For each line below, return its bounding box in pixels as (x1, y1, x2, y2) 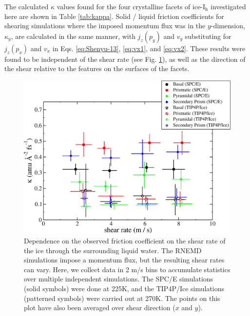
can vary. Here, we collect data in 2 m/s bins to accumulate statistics (24, 264, 231, 274)
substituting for (185, 31, 231, 41)
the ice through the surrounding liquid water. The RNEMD (24, 245, 202, 255)
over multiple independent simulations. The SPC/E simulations (24, 274, 213, 284)
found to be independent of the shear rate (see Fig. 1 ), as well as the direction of (4, 54, 246, 64)
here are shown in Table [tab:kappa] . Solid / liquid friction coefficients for (4, 11, 224, 21)
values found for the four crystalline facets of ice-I (57, 1, 206, 11)
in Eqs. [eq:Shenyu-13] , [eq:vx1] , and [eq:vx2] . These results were (52, 43, 246, 53)
